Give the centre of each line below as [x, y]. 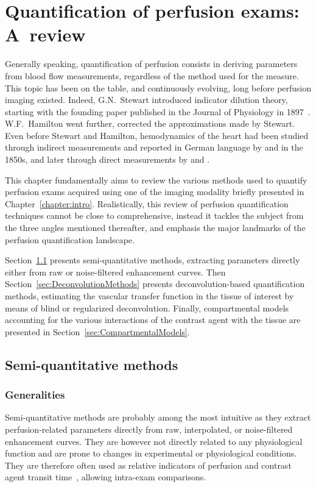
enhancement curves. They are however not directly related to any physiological [154, 441]
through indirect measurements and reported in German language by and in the [154, 147]
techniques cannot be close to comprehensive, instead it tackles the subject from [154, 215]
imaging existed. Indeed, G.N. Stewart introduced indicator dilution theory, [146, 100]
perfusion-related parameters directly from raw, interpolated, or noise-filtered [149, 429]
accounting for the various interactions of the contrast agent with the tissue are [153, 320]
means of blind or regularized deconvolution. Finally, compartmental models [147, 307]
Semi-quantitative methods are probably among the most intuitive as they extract [158, 417]
